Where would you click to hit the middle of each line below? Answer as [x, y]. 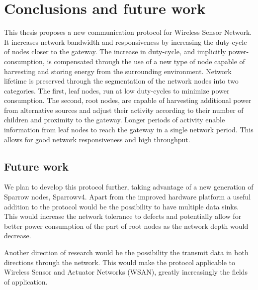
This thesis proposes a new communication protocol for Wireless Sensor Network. [128, 32]
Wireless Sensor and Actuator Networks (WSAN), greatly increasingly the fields [126, 272]
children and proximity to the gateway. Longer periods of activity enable [115, 120]
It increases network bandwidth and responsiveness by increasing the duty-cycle [126, 42]
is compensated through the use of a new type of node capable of [146, 61]
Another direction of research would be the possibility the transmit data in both [126, 252]
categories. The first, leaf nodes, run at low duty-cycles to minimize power [117, 90]
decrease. [18, 236]
